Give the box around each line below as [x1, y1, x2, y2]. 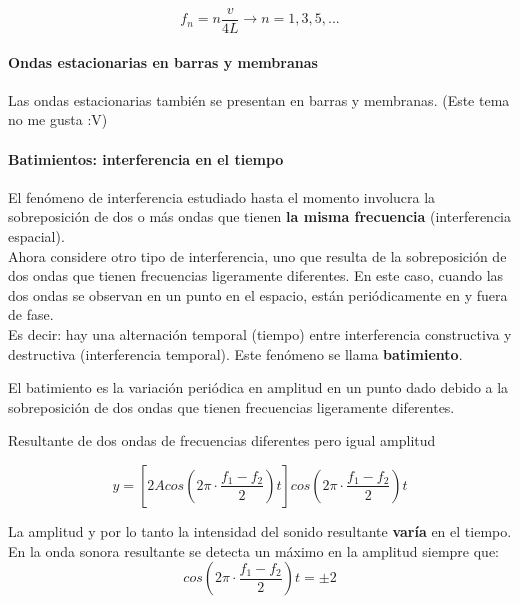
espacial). [8, 226, 65, 247]
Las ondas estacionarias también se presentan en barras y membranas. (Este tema [8, 89, 510, 110]
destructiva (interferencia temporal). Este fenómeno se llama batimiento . [8, 343, 463, 364]
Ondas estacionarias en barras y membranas [8, 51, 318, 72]
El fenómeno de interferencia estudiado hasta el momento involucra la [8, 186, 436, 207]
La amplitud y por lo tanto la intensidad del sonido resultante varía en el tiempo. [8, 520, 512, 541]
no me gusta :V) [8, 109, 108, 130]
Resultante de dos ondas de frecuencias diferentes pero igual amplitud [8, 430, 436, 451]
